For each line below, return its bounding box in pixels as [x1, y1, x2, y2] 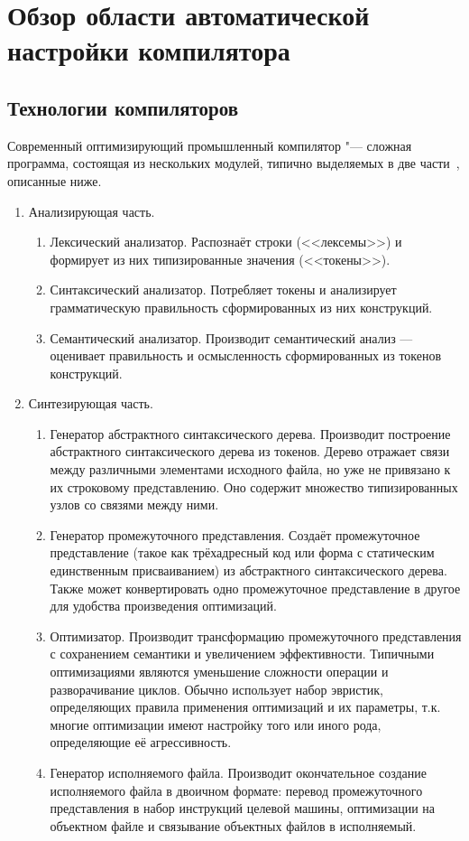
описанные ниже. [7, 171, 102, 190]
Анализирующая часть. [28, 201, 155, 220]
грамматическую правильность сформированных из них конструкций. [50, 297, 433, 316]
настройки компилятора [7, 32, 290, 69]
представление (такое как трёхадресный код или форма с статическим [50, 543, 435, 562]
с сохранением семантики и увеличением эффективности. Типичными [50, 644, 435, 663]
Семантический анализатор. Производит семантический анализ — [50, 328, 413, 347]
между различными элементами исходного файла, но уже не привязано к [50, 460, 451, 479]
